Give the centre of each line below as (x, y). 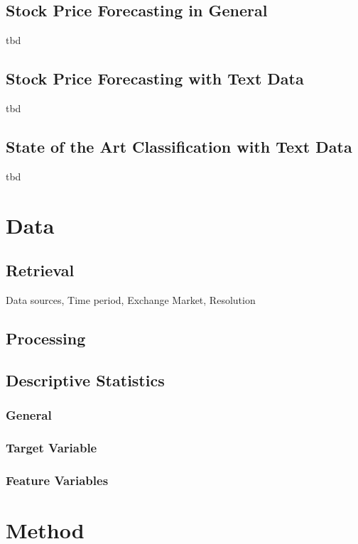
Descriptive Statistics (85, 380)
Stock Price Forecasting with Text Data (155, 78)
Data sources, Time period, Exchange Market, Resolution (131, 299)
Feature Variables (57, 480)
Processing (46, 338)
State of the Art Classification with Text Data (179, 146)
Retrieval (40, 270)
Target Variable (51, 447)
